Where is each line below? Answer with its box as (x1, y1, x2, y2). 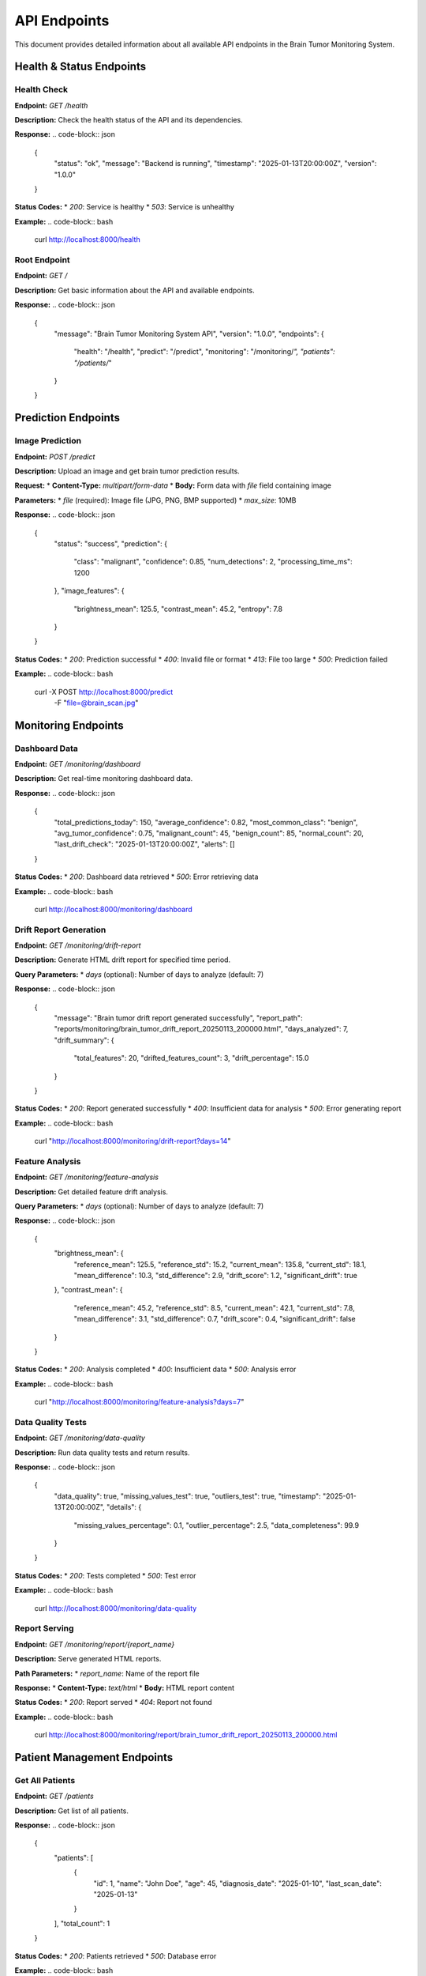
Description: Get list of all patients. (14, 1806, 129, 1816)
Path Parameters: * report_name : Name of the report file (14, 1669, 200, 1678)
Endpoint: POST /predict (14, 451, 95, 462)
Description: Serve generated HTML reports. (14, 1654, 162, 1664)
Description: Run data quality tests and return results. (14, 1447, 190, 1457)
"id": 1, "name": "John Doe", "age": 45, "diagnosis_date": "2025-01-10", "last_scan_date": (93, 1878, 383, 1888)
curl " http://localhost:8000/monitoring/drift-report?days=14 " (34, 1137, 231, 1146)
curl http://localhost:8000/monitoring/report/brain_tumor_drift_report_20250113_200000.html (34, 1730, 338, 1740)
